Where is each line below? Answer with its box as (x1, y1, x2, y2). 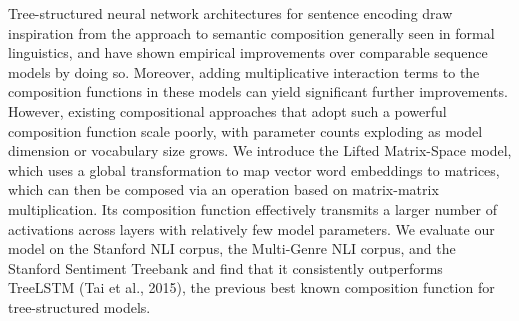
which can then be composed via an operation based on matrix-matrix (8, 179, 439, 200)
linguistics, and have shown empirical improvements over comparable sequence (8, 42, 488, 63)
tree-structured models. (8, 296, 151, 317)
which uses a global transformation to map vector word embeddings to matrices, (8, 159, 500, 180)
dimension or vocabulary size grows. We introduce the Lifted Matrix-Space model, (8, 140, 512, 161)
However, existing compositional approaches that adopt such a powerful (8, 100, 447, 121)
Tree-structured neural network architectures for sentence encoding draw (8, 3, 453, 23)
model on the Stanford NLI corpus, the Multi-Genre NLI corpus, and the (8, 238, 456, 259)
